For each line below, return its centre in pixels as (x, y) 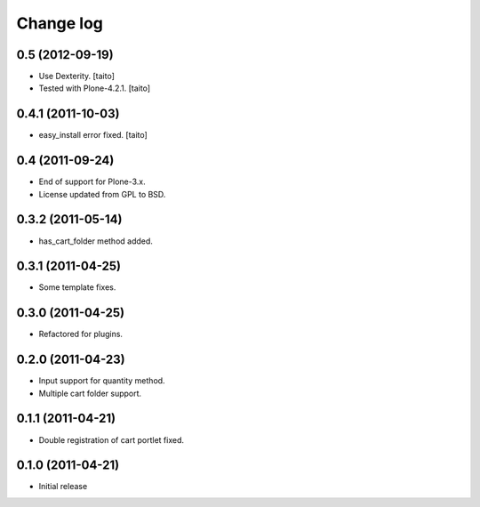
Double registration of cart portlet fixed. (111, 439)
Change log (60, 23)
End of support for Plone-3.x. (92, 181)
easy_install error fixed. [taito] (93, 135)
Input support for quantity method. (102, 381)
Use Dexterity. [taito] (77, 76)
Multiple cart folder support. (90, 393)
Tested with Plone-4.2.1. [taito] (95, 88)
